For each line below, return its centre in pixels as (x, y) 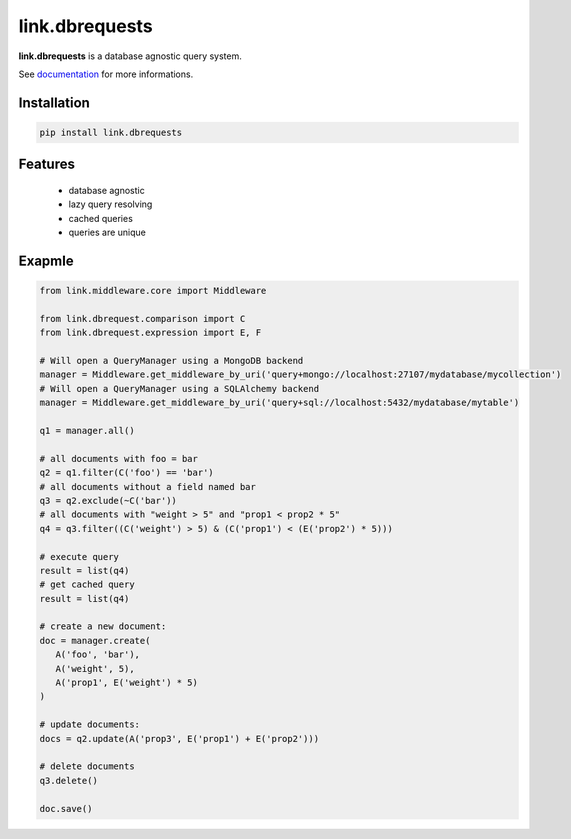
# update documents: (89, 724)
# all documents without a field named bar (148, 486)
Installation (54, 102)
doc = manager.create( (95, 640)
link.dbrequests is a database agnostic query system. (130, 56)
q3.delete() (69, 780)
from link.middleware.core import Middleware (153, 291)
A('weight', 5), (95, 668)
